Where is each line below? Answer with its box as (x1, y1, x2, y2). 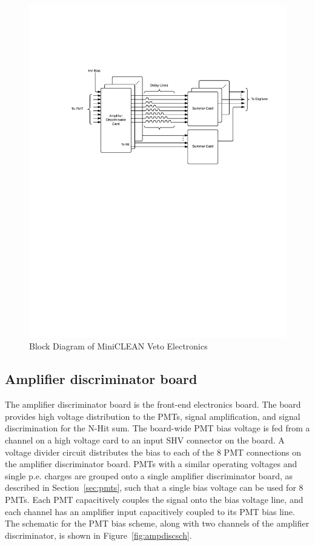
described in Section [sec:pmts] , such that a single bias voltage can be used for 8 (5, 481, 303, 494)
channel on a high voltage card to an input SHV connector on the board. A (5, 434, 285, 447)
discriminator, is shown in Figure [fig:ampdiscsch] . (5, 528, 192, 541)
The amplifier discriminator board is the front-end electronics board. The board (5, 398, 301, 411)
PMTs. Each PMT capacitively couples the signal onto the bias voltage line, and (5, 493, 303, 506)
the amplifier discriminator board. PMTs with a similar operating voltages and (5, 457, 297, 470)
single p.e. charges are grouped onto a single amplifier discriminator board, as (5, 469, 293, 482)
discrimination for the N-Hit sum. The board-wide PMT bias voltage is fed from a (5, 422, 310, 434)
